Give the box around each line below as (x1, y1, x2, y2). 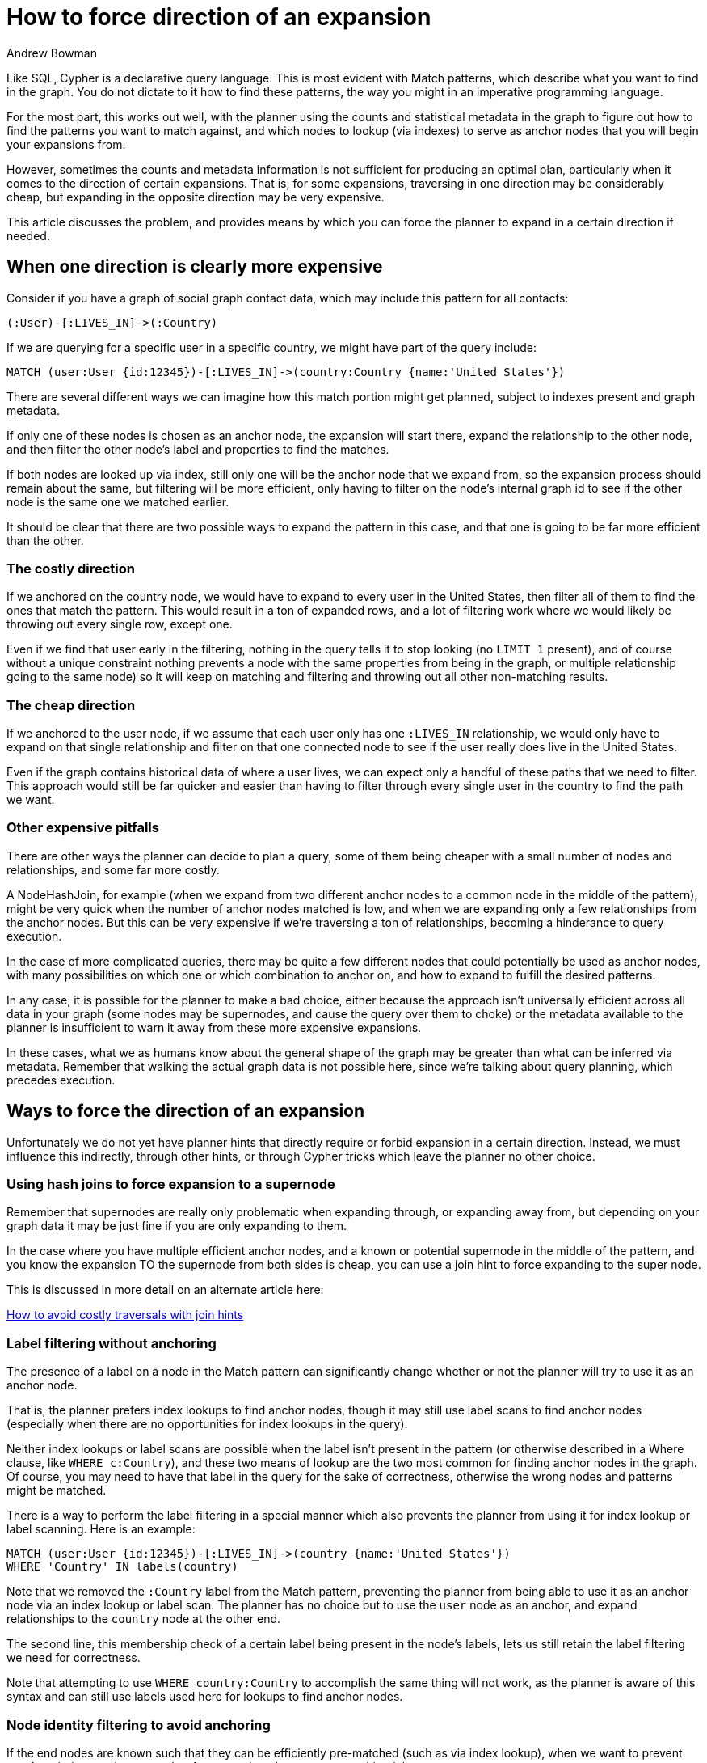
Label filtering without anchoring (6, 1334, 217, 1351)
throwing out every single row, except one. (6, 617, 233, 632)
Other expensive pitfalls (6, 819, 159, 836)
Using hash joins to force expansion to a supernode (6, 1176, 335, 1193)
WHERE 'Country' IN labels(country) (6, 1560, 238, 1574)
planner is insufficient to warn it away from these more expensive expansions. (6, 1020, 422, 1034)
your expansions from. (6, 137, 126, 151)
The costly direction (6, 560, 135, 577)
